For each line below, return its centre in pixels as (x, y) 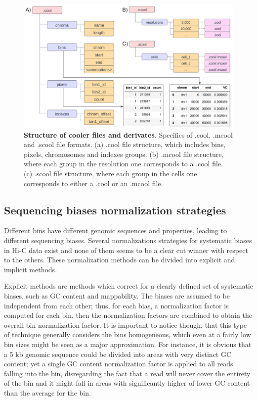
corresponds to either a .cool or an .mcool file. (93, 183)
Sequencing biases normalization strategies (115, 210)
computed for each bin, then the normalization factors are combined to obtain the (128, 315)
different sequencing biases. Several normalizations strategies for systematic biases (128, 240)
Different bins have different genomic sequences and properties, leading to (115, 230)
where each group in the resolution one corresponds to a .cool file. (123, 164)
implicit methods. (31, 269)
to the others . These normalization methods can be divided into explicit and (120, 260)
